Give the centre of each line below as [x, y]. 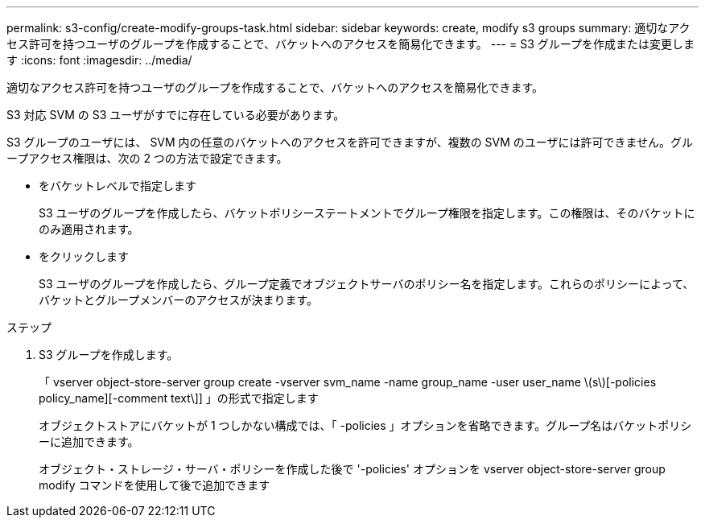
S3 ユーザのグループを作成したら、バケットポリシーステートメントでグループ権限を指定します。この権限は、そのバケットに [367, 213]
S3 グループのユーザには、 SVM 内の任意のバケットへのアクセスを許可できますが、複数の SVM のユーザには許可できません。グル [350, 142]
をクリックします [84, 256]
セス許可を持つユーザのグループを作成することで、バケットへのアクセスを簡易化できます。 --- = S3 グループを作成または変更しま [350, 44]
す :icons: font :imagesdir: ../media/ [99, 60]
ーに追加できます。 [89, 441]
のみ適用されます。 [89, 229]
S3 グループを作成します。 [109, 355]
